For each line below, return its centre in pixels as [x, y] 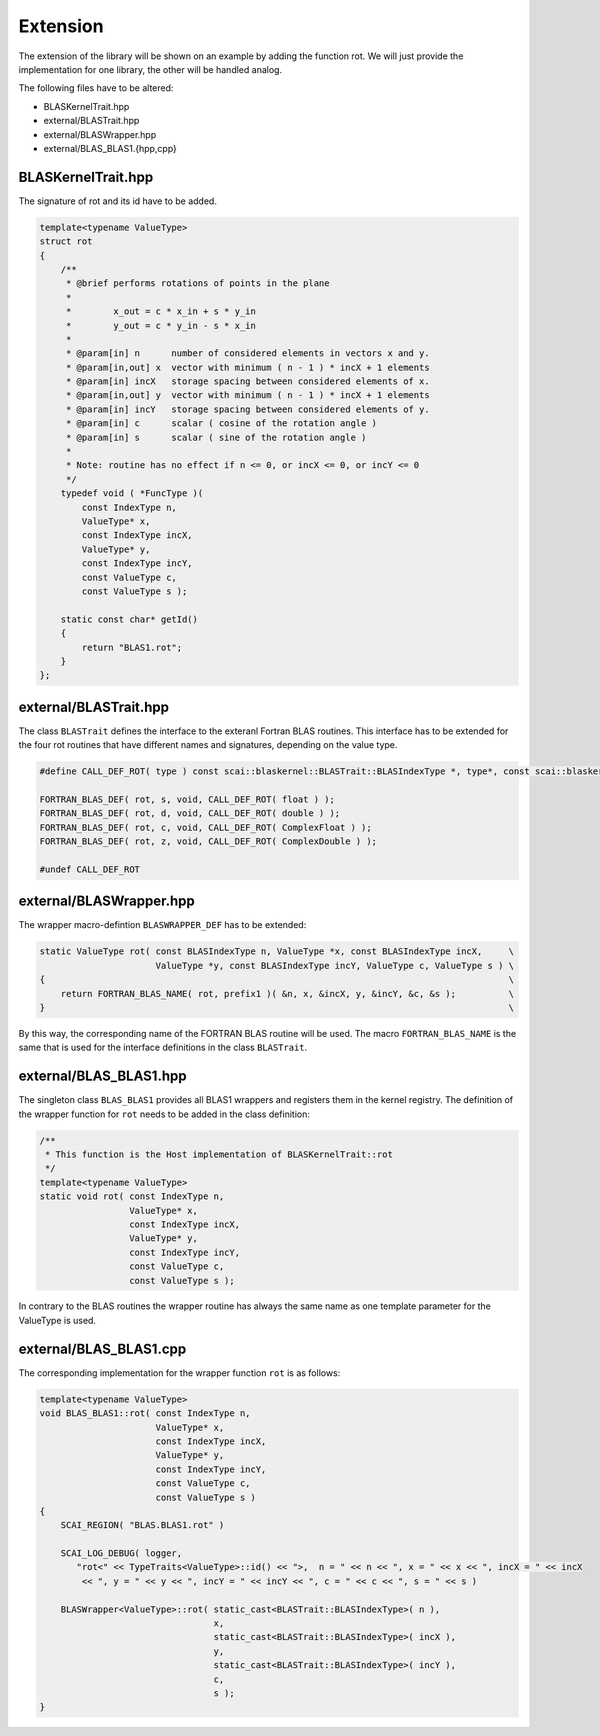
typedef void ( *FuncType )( [132, 493]
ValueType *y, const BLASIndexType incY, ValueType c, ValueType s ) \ [335, 965]
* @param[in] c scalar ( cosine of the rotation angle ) [221, 423]
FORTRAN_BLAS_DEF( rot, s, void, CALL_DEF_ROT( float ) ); [187, 799]
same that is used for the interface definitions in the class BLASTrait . [163, 1047]
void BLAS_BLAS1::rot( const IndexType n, [145, 1413]
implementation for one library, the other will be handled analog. [150, 69]
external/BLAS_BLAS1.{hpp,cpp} [110, 148]
